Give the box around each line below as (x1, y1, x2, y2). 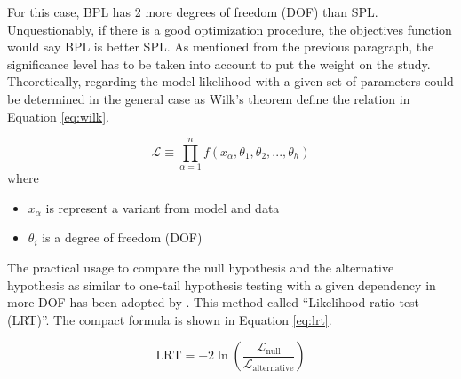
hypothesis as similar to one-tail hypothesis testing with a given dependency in (7, 275, 436, 294)
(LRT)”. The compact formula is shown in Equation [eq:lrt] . (7, 310, 332, 328)
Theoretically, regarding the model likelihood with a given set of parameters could (7, 72, 454, 91)
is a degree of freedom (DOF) (42, 228, 203, 247)
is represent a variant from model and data (45, 198, 280, 217)
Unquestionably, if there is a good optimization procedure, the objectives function (7, 20, 452, 38)
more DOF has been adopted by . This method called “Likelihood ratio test (7, 293, 420, 312)
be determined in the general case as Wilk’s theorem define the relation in (7, 89, 410, 107)
